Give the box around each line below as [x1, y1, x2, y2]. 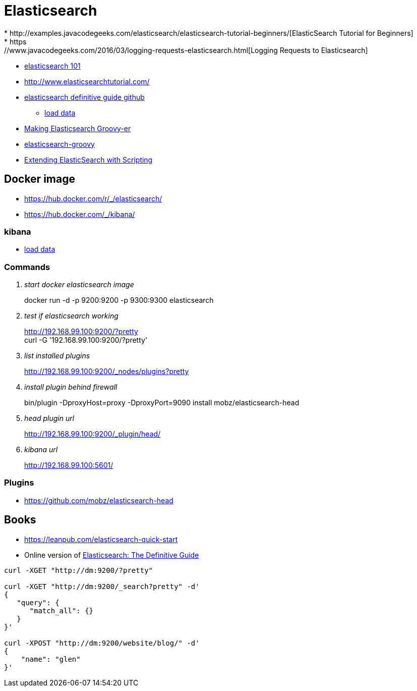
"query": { [17, 598, 59, 607]
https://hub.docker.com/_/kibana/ [24, 209, 135, 219]
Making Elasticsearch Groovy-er [24, 124, 131, 133]
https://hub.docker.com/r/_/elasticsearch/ [24, 194, 162, 203]
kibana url [24, 445, 58, 454]
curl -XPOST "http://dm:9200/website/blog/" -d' [4, 639, 200, 647]
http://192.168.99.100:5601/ [24, 461, 113, 470]
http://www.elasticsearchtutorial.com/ [24, 77, 150, 86]
